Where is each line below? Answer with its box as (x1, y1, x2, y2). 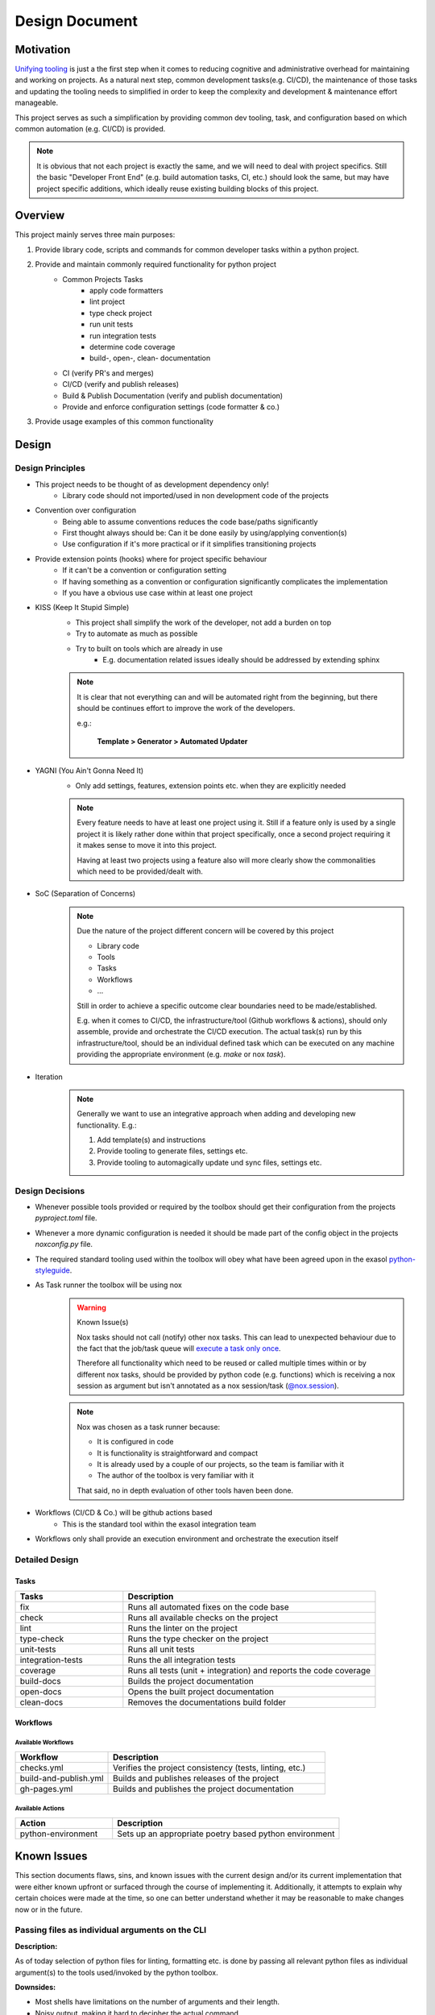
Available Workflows (14, 1739, 74, 1747)
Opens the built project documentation (127, 1685, 274, 1697)
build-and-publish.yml (19, 1772, 104, 1784)
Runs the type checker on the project (127, 1633, 269, 1644)
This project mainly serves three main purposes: (14, 230, 176, 239)
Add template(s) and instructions (97, 1135, 206, 1145)
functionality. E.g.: (77, 1120, 137, 1130)
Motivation (14, 43, 71, 56)
